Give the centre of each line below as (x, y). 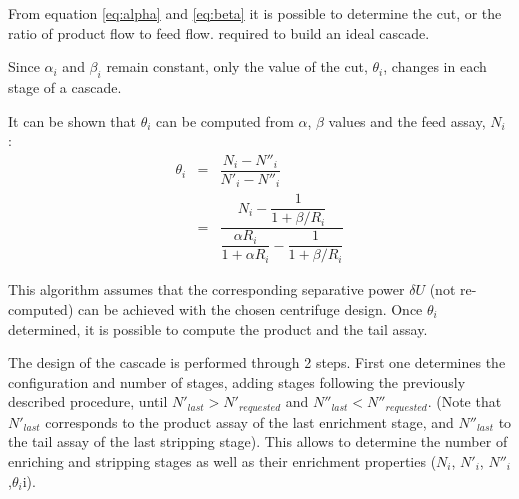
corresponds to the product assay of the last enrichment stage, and (249, 421)
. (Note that (464, 401)
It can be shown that (72, 120)
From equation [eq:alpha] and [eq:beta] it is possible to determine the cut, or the (255, 13)
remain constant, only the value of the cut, (237, 66)
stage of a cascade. (65, 86)
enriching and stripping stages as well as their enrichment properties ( (222, 460)
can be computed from (225, 120)
